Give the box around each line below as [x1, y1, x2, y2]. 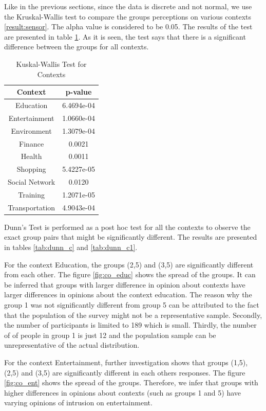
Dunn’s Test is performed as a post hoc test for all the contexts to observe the [4, 221, 251, 232]
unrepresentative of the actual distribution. [4, 339, 140, 350]
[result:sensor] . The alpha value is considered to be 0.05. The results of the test [4, 21, 253, 32]
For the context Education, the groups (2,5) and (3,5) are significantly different [4, 259, 254, 270]
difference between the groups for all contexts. [4, 41, 149, 52]
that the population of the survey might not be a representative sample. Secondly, [4, 309, 262, 320]
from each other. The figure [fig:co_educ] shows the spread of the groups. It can [4, 269, 256, 280]
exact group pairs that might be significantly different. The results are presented [4, 231, 257, 242]
